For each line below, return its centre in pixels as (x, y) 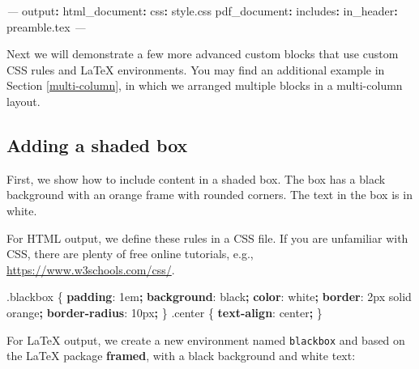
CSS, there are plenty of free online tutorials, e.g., (130, 254)
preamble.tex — (46, 26)
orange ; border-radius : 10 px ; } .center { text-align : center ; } (165, 312)
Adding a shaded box (97, 144)
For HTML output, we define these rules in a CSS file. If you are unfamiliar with (207, 238)
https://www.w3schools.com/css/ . (91, 269)
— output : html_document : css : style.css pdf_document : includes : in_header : (202, 11)
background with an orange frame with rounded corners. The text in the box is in (209, 195)
